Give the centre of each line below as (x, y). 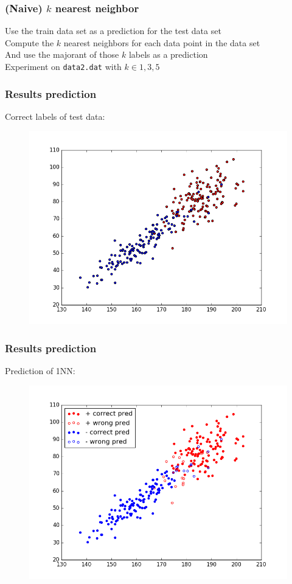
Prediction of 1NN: (40, 371)
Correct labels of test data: (55, 116)
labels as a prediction (168, 54)
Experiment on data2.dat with (63, 66)
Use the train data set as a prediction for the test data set (113, 31)
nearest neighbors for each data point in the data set (162, 42)
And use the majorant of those (62, 54)
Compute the (30, 42)
